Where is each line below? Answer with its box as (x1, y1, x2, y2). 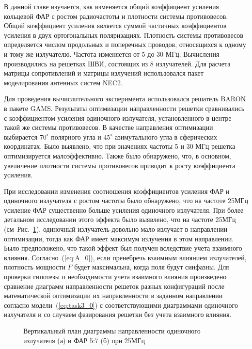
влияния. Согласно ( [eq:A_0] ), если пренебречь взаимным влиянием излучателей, (4, 252, 247, 262)
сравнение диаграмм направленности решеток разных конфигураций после (4, 281, 224, 291)
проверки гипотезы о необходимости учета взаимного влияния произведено (4, 271, 227, 282)
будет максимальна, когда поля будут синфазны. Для (74, 262, 229, 272)
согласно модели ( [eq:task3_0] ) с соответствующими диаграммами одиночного (4, 300, 238, 310)
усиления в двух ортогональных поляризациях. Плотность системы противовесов (4, 30, 243, 40)
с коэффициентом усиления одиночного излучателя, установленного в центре (4, 112, 232, 123)
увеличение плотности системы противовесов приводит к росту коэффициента (4, 160, 236, 170)
